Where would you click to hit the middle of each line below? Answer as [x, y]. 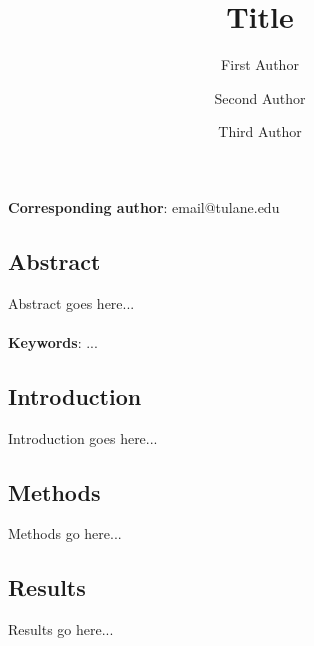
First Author [260, 64]
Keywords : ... [53, 341]
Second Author [260, 97]
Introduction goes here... [83, 437]
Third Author [260, 131]
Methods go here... [65, 533]
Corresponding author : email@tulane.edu [144, 206]
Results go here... [61, 629]
